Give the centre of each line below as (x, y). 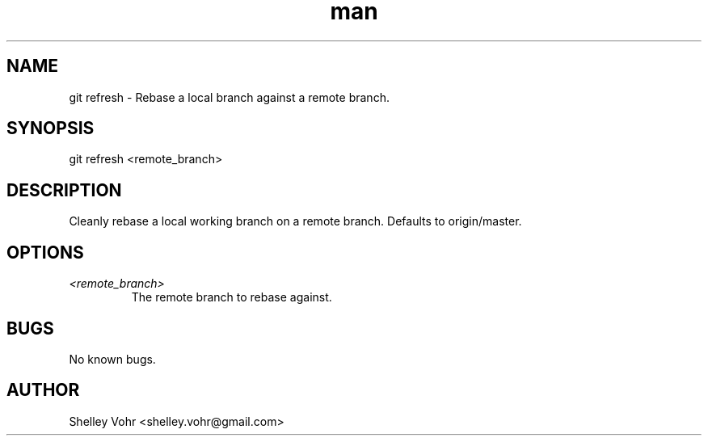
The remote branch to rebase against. (232, 297)
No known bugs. (112, 359)
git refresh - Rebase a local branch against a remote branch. (229, 97)
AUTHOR (43, 390)
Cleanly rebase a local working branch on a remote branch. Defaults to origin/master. (295, 221)
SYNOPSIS (51, 128)
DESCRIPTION (64, 190)
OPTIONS (45, 252)
